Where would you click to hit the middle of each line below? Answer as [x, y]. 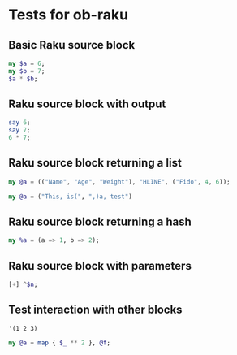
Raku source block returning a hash [100, 222]
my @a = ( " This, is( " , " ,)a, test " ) [70, 197]
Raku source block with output [87, 104]
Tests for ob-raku [68, 15]
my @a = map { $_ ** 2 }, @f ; [60, 343]
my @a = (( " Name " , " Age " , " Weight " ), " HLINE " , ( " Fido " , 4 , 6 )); [119, 182]
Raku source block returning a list [95, 163]
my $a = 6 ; [27, 63]
